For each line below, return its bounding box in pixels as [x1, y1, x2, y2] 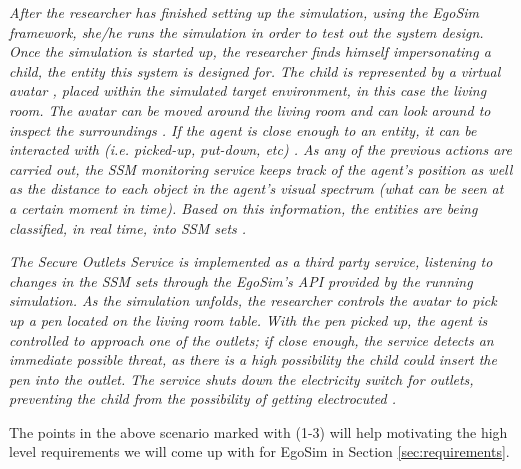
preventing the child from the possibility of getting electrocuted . [9, 388, 397, 409]
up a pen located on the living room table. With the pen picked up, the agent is [9, 309, 488, 330]
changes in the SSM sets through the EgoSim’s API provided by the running [9, 270, 473, 291]
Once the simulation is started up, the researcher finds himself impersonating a [9, 41, 491, 62]
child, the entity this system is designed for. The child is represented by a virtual [9, 60, 501, 81]
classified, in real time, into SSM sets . [9, 217, 247, 238]
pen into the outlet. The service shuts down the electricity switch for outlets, [9, 368, 474, 389]
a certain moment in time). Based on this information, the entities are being [9, 197, 478, 218]
